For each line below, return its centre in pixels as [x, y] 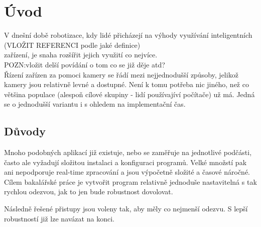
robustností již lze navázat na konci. [59, 218]
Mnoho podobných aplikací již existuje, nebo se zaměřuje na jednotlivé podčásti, [128, 152]
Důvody [25, 131]
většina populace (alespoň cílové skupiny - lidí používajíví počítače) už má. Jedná [129, 94]
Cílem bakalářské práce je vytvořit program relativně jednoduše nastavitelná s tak [130, 181]
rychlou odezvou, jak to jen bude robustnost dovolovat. [89, 192]
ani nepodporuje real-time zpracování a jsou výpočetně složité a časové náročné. [127, 172]
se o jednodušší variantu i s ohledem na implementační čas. [95, 104]
